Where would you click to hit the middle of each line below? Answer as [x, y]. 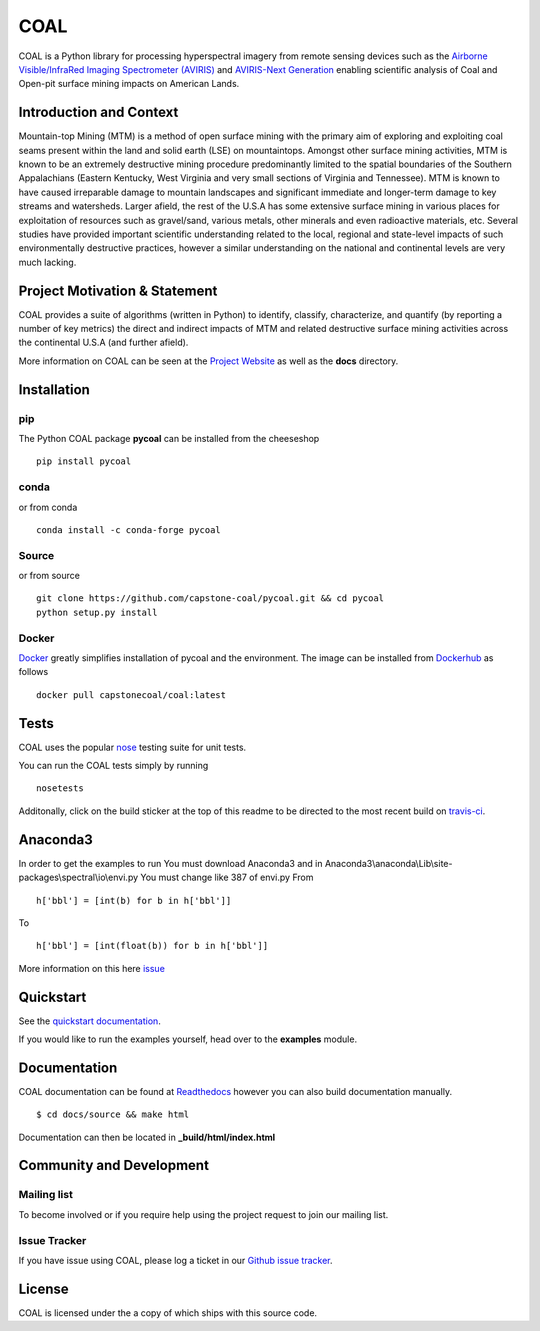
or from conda [48, 507]
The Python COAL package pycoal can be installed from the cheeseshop [169, 438]
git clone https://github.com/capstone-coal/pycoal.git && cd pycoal [210, 598]
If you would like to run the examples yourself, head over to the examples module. [188, 1039]
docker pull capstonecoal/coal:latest [131, 694]
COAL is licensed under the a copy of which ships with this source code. [168, 1312]
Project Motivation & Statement [118, 290]
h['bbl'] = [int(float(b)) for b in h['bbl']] [152, 946]
